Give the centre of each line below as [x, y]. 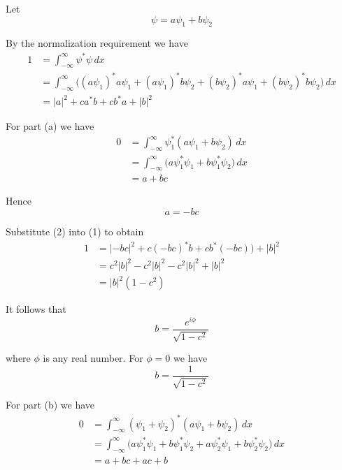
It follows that [36, 309]
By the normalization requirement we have [97, 43]
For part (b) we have [50, 405]
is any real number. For [93, 358]
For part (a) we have [50, 126]
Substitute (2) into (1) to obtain [75, 232]
